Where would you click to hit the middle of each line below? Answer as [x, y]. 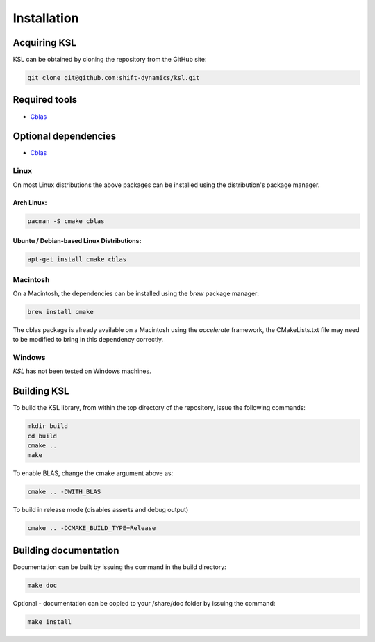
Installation [46, 18]
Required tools [45, 100]
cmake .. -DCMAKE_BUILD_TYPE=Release [92, 528]
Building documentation [66, 550]
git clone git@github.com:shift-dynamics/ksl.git [114, 78]
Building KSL [41, 392]
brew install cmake [60, 312]
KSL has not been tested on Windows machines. [82, 371]
